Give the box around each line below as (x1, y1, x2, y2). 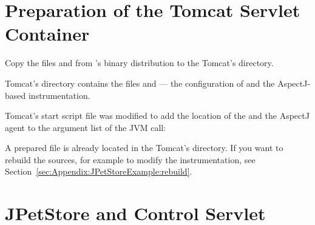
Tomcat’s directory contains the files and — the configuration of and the (5, 76, 275, 89)
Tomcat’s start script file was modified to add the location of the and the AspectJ (5, 109, 310, 122)
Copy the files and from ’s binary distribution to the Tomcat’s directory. (5, 56, 274, 69)
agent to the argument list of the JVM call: (5, 121, 166, 133)
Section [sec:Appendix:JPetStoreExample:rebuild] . (5, 165, 192, 178)
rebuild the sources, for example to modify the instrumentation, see (5, 153, 256, 166)
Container (5, 21, 90, 46)
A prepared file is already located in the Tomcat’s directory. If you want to (5, 141, 283, 154)
